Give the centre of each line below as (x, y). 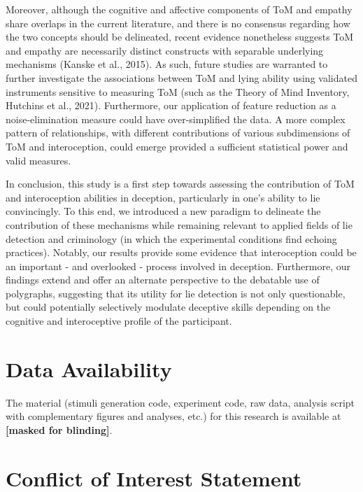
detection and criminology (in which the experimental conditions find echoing (171, 238)
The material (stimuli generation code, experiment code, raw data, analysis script (180, 402)
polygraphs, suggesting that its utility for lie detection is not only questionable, (176, 293)
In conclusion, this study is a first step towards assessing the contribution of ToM (180, 184)
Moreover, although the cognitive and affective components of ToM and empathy (179, 9)
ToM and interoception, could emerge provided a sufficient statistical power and (177, 146)
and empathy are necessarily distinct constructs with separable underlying (165, 50)
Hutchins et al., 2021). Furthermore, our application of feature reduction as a (171, 105)
